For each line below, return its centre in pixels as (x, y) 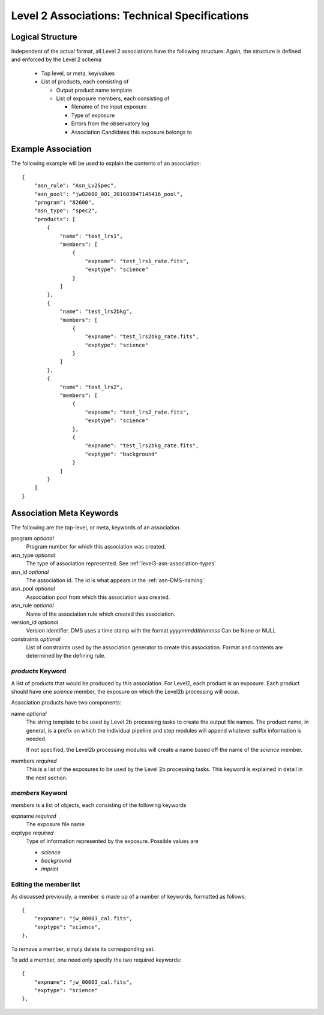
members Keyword (39, 793)
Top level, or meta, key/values (78, 73)
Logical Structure (44, 37)
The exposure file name (55, 824)
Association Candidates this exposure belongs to (131, 132)
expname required (34, 816)
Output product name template (94, 90)
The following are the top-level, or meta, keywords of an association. (96, 527)
